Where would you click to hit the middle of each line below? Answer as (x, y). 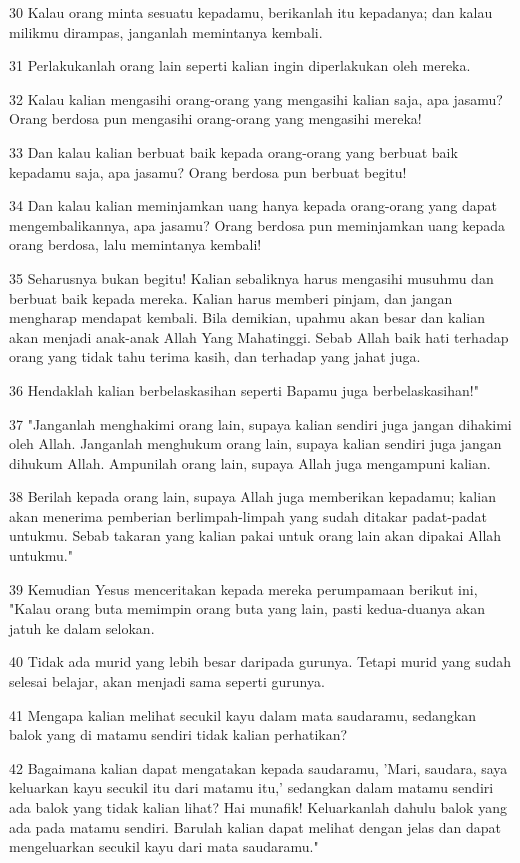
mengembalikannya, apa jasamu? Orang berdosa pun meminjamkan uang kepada (257, 224)
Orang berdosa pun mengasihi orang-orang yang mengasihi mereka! (215, 118)
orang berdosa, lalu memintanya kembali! (135, 244)
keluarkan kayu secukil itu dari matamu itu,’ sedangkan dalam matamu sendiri (251, 787)
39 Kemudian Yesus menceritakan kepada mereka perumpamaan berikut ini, (243, 588)
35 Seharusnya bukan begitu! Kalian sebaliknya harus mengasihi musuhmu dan (251, 277)
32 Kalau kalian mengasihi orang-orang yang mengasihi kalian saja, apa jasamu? (256, 98)
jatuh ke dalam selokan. (82, 627)
